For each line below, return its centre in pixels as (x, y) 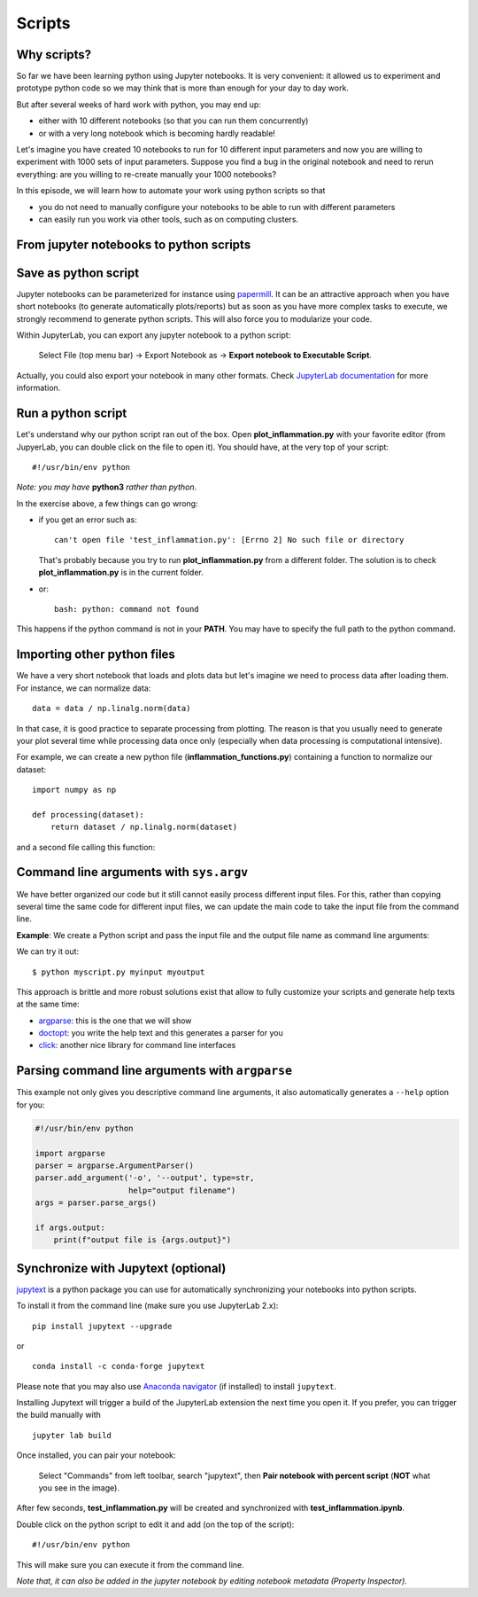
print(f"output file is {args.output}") (143, 1240)
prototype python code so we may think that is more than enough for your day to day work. (183, 88)
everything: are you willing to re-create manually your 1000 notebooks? (146, 174)
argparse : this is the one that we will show (115, 1021)
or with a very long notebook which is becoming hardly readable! (157, 133)
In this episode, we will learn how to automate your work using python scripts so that (171, 191)
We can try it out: (48, 951)
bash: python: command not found (127, 609)
